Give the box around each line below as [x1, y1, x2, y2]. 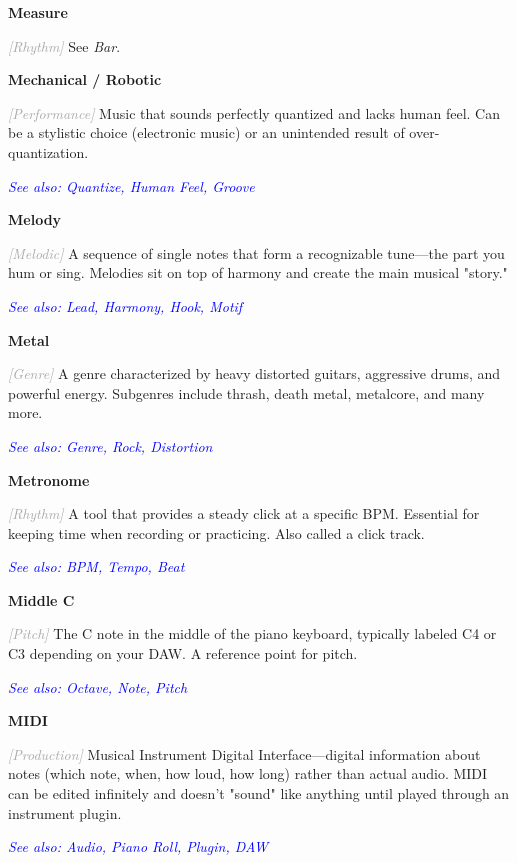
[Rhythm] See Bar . [8, 35, 121, 56]
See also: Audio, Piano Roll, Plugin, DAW [8, 836, 268, 857]
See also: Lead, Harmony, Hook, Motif [8, 295, 243, 316]
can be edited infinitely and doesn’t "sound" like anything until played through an [8, 783, 510, 804]
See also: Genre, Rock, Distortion [8, 435, 213, 456]
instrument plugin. [8, 802, 122, 823]
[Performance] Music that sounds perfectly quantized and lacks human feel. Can [8, 102, 501, 123]
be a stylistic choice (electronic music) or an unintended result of [8, 122, 405, 143]
